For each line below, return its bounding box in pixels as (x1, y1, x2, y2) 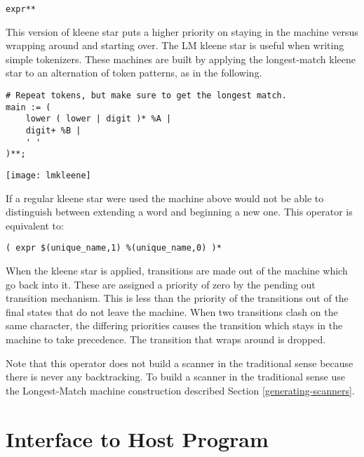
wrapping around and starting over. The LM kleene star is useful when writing (6, 38, 344, 53)
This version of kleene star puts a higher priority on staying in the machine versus (6, 24, 358, 39)
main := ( (6, 102, 51, 112)
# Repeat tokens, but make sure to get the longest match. (6, 91, 287, 101)
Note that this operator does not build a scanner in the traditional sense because (6, 355, 353, 370)
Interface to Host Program (6, 424, 269, 453)
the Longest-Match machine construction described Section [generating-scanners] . (6, 383, 355, 397)
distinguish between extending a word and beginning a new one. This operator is (6, 204, 353, 219)
